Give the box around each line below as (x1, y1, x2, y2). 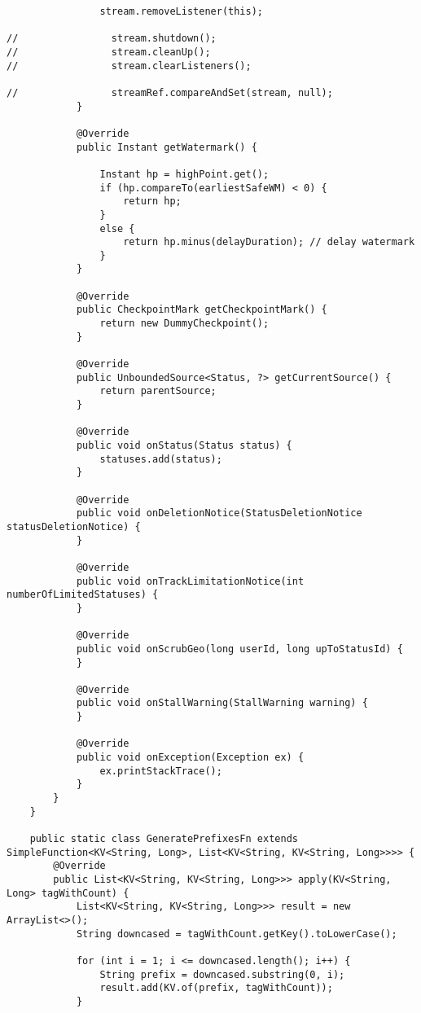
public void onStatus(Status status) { (76, 440, 292, 451)
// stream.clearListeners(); (7, 59, 252, 72)
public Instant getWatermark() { (76, 141, 257, 153)
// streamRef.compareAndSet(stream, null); (7, 86, 333, 99)
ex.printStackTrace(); (99, 765, 222, 777)
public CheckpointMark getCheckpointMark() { (76, 304, 327, 316)
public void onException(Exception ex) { (76, 752, 305, 764)
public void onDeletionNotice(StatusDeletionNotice (76, 507, 362, 520)
